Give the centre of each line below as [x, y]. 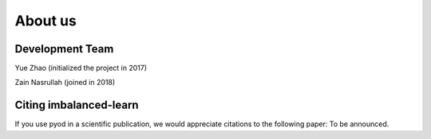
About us [46, 21]
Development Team [64, 49]
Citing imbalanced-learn [77, 105]
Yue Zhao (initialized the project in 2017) [81, 68]
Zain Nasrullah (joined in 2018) [65, 83]
